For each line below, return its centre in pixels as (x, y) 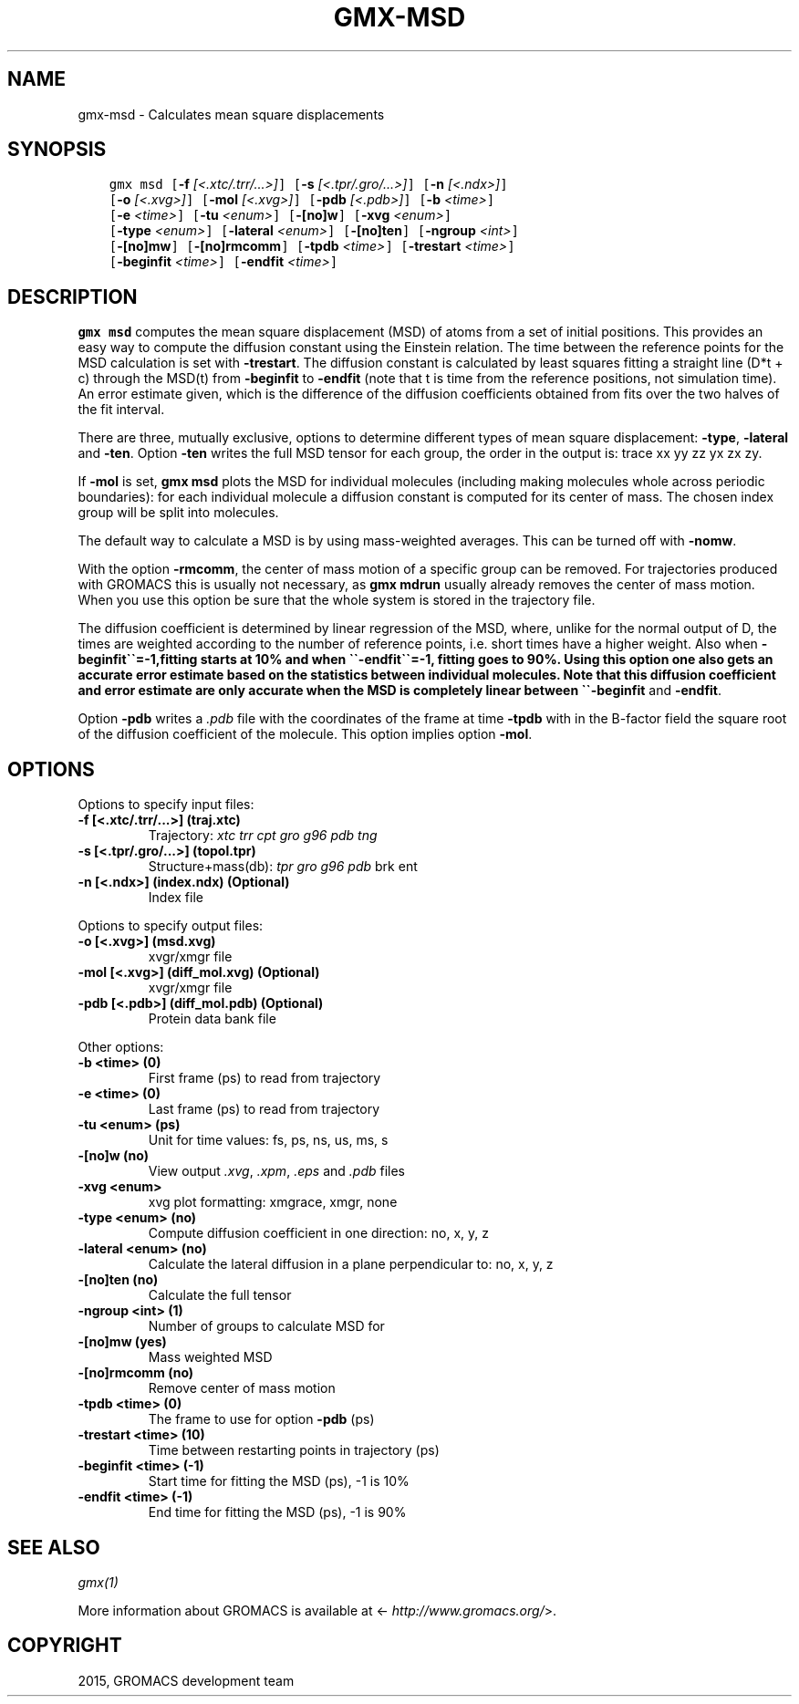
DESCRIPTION (73, 296)
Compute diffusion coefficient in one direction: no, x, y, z (318, 1233)
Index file (176, 898)
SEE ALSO (54, 1547)
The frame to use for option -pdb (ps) (261, 1419)
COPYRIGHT (65, 1646)
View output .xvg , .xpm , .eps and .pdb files (276, 1171)
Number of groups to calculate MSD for (266, 1326)
